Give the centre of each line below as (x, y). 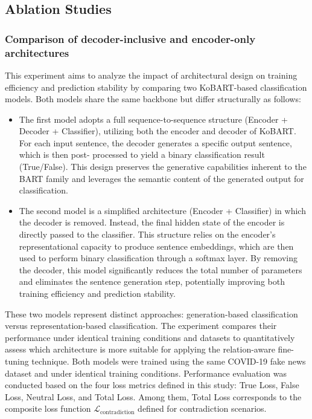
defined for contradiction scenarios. (202, 408)
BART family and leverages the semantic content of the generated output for (161, 178)
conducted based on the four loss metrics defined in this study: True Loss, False (152, 385)
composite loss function (48, 408)
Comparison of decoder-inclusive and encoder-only (130, 38)
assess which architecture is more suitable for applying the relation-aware (140, 349)
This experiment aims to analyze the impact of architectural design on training (151, 75)
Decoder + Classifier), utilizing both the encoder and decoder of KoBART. (158, 131)
